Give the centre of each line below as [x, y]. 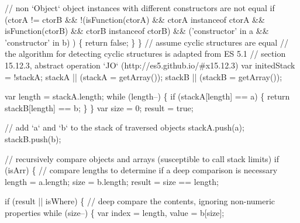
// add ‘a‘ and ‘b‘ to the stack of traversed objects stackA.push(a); [125, 127]
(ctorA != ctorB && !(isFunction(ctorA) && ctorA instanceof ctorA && [135, 19]
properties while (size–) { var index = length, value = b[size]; [115, 212]
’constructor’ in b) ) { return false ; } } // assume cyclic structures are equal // [146, 42]
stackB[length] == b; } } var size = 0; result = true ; [99, 107]
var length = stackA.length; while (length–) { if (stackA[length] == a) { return [147, 96]
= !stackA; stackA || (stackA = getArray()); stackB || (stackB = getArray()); [144, 76]
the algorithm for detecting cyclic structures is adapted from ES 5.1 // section [145, 54]
